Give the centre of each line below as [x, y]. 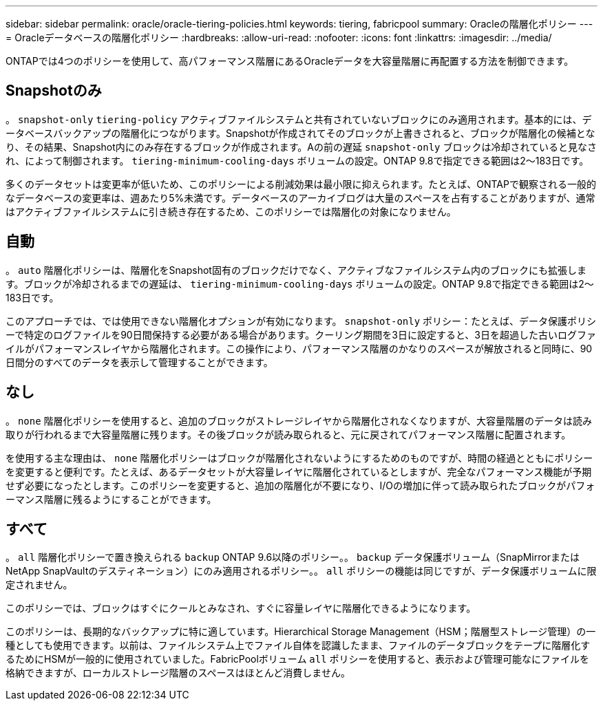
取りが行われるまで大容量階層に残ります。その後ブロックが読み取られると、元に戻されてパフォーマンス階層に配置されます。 [288, 434]
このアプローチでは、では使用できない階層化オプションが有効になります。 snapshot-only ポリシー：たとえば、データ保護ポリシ [301, 321]
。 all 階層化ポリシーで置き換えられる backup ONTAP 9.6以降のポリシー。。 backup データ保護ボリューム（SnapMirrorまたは [293, 557]
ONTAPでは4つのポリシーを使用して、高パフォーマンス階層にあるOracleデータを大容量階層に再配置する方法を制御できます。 [290, 61]
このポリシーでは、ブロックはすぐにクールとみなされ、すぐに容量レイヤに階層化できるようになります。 [241, 608]
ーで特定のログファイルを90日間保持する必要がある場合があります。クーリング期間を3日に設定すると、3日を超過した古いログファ [301, 334]
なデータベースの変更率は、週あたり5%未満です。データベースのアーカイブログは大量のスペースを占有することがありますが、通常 [300, 197]
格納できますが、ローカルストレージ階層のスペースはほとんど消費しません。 [178, 673]
